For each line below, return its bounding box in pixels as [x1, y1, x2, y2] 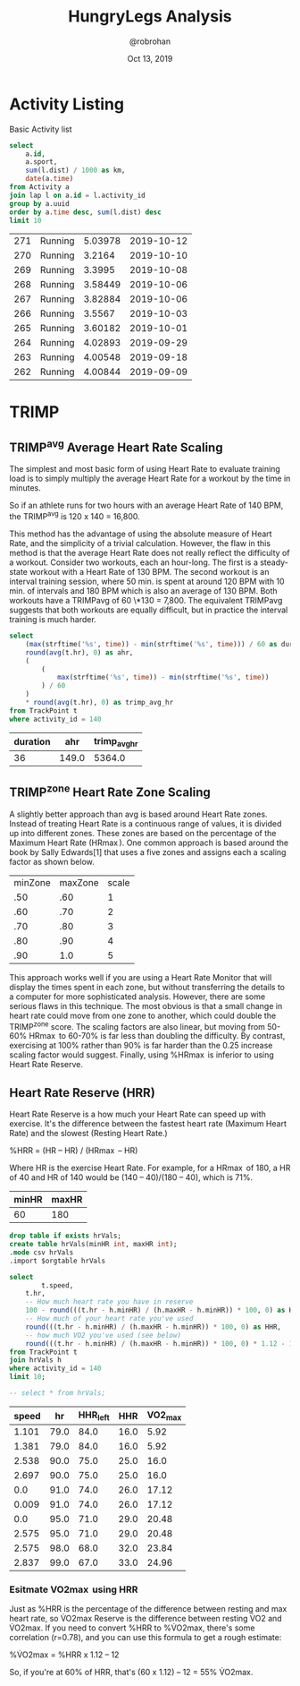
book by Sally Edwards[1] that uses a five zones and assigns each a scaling [9, 846, 287, 857]
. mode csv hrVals [9, 1247, 74, 1257]
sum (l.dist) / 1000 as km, [25, 166, 126, 175]
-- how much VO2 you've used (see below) [25, 1331, 181, 1339]
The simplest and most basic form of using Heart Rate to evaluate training [9, 464, 281, 475]
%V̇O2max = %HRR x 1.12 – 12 [9, 1649, 120, 1660]
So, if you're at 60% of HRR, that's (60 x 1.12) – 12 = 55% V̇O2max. [9, 1667, 254, 1678]
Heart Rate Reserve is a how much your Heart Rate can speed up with [9, 1108, 266, 1120]
